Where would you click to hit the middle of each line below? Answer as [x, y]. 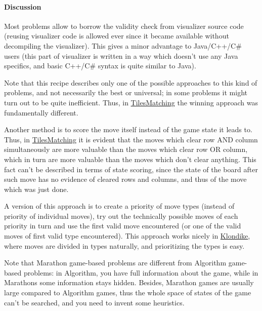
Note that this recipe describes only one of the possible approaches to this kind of [131, 82]
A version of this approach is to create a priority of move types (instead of [119, 206]
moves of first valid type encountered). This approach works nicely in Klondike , [127, 236]
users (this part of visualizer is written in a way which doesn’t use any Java [121, 55]
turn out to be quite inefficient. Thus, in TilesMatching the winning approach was [131, 102]
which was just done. [36, 189]
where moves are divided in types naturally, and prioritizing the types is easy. [124, 245]
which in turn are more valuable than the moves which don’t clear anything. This [130, 159]
